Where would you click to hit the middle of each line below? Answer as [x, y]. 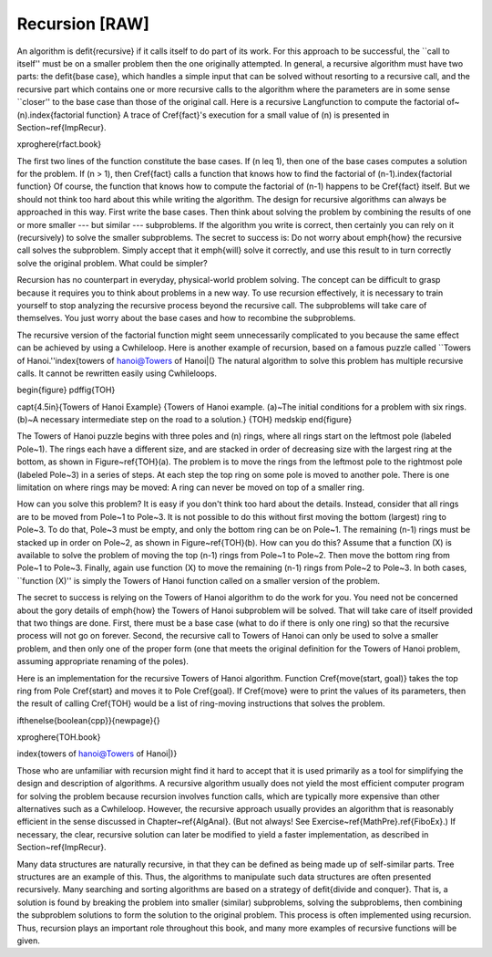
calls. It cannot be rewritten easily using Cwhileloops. [117, 373]
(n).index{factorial [51, 115]
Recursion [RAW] [83, 24]
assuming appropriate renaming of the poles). [102, 661]
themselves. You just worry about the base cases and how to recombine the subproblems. [186, 318]
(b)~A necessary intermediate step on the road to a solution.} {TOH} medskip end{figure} [184, 420]
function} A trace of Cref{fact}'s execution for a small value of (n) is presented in [238, 115]
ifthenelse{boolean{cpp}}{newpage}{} [89, 720]
